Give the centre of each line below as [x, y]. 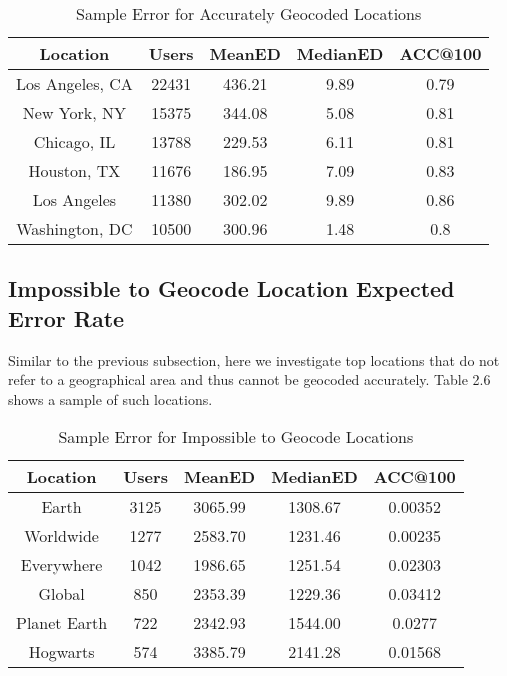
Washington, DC [74, 228]
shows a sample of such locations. [110, 398]
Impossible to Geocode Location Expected [231, 288]
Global [61, 594]
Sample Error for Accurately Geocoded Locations [248, 13]
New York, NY [74, 112]
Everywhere [61, 565]
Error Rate [66, 317]
